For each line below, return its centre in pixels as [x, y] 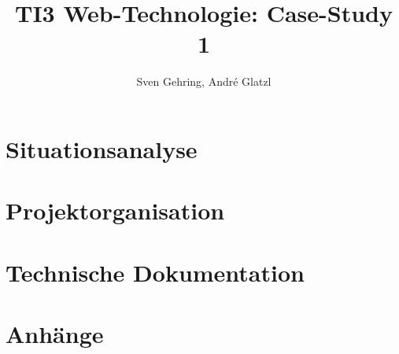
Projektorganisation [115, 210]
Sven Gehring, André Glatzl [204, 81]
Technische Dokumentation [155, 272]
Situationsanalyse [102, 148]
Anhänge [55, 334]
